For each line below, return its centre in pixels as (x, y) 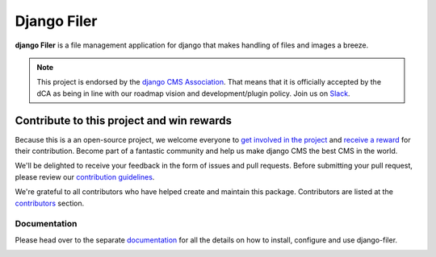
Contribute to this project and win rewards (124, 120)
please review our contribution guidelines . (85, 176)
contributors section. (50, 203)
